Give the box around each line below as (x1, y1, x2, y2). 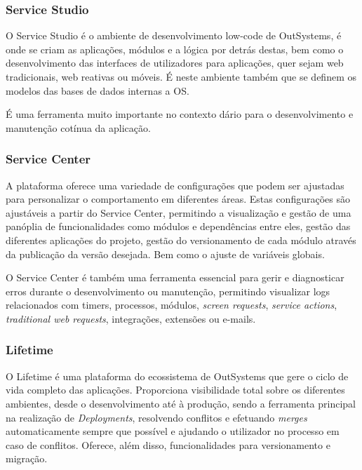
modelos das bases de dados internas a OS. (6, 83, 189, 98)
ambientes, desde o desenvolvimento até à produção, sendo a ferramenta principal (6, 396, 356, 410)
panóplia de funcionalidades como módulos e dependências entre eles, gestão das (6, 219, 351, 234)
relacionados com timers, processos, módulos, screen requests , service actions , (6, 297, 337, 312)
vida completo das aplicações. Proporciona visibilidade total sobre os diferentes (6, 382, 345, 397)
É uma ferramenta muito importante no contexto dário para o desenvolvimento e (6, 107, 354, 121)
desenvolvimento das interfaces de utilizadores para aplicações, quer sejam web (6, 55, 344, 70)
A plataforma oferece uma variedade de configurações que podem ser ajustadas (6, 177, 344, 192)
